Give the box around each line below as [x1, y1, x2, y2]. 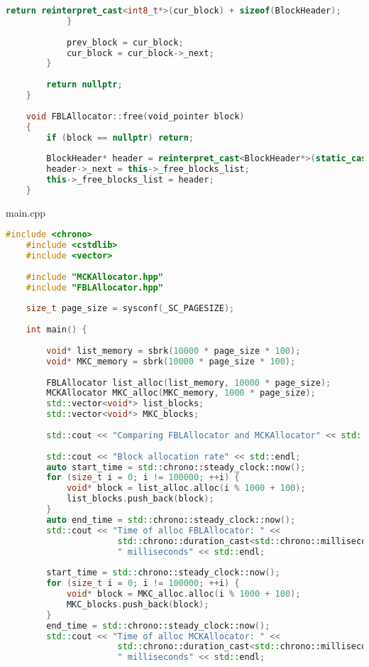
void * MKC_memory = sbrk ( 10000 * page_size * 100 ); [46, 356, 296, 367]
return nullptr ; [46, 80, 123, 90]
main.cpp [6, 205, 46, 219]
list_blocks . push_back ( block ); [66, 494, 214, 504]
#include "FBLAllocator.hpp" [26, 282, 163, 293]
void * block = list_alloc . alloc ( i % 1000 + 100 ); [66, 483, 306, 494]
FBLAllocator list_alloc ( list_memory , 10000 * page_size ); [46, 377, 331, 388]
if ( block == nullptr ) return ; [46, 132, 194, 143]
